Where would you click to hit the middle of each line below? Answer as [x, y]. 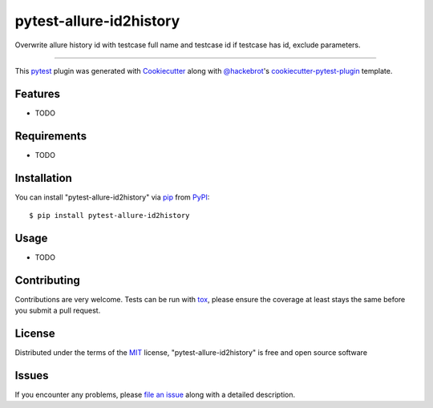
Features [37, 93]
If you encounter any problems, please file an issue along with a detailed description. [155, 395]
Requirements [51, 136]
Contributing [47, 280]
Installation [43, 178]
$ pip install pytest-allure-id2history [109, 216]
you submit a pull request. [58, 311]
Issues [32, 376]
